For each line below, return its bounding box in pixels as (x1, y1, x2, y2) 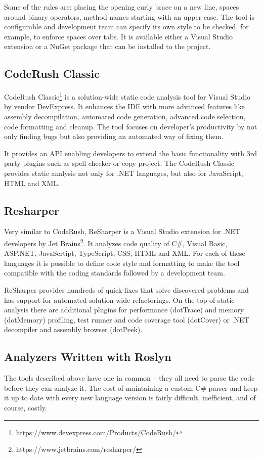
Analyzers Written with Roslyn (4, 349, 171, 364)
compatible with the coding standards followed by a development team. (4, 267, 225, 278)
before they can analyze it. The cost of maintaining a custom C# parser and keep (4, 382, 258, 393)
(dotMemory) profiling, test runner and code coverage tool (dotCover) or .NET (4, 314, 249, 325)
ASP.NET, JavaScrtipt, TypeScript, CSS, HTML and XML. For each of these (4, 248, 245, 258)
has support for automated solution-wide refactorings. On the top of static (4, 294, 235, 305)
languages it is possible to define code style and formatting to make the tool (4, 257, 240, 268)
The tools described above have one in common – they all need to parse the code (4, 373, 255, 383)
